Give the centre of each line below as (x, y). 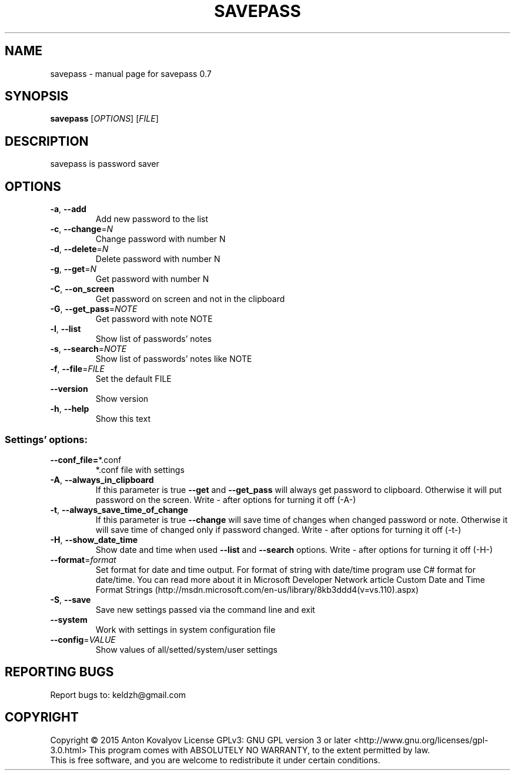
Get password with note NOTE (154, 319)
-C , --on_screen (82, 289)
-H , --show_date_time (94, 539)
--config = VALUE (83, 639)
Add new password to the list (152, 219)
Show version (122, 399)
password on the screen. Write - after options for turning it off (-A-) (226, 499)
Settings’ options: (46, 439)
